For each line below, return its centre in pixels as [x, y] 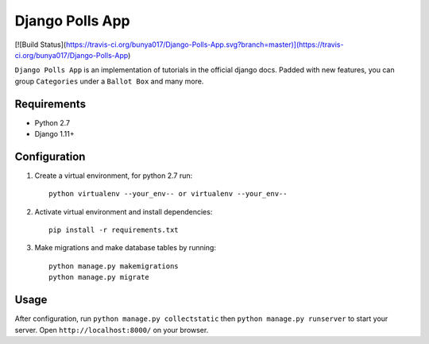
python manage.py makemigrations [114, 266]
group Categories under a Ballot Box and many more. [109, 81]
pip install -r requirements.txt [114, 230]
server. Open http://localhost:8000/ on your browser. [112, 330]
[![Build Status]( [41, 44]
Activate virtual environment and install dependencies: [124, 211]
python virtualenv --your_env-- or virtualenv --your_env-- [168, 194]
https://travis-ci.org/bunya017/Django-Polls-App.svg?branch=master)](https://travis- [205, 44]
